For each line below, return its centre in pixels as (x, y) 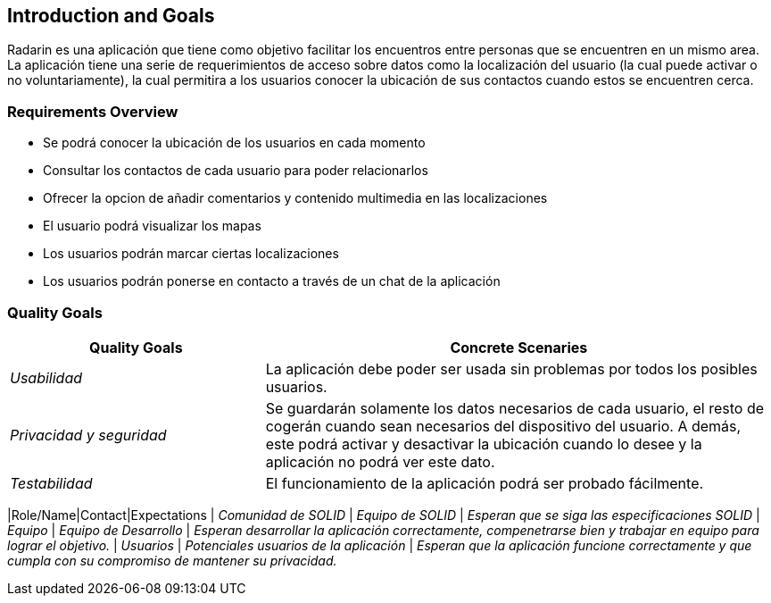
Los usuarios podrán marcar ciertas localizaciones (191, 254)
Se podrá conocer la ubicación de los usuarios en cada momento (234, 143)
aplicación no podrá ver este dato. (380, 461)
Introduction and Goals (111, 16)
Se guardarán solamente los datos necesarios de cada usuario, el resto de (515, 408)
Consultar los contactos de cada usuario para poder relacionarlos (236, 171)
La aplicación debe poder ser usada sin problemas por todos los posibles (511, 368)
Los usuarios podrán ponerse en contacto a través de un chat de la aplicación (272, 281)
